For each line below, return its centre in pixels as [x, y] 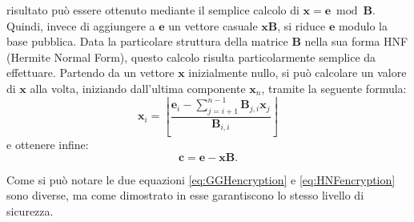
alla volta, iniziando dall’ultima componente [138, 88]
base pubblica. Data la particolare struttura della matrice [147, 41]
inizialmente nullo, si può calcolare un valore [297, 73]
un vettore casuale [213, 25]
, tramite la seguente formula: [334, 88]
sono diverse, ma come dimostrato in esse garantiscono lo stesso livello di [185, 195]
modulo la [363, 25]
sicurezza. [30, 210]
